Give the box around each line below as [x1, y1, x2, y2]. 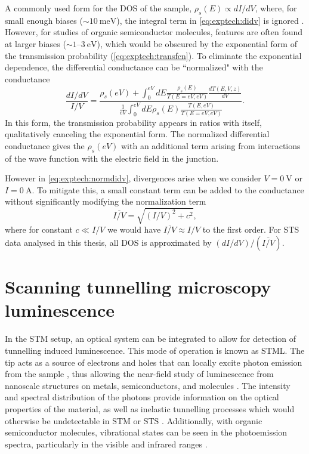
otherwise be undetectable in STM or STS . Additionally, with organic [5, 414, 262, 427]
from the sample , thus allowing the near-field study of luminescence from [5, 367, 274, 380]
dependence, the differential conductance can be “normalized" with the [5, 61, 263, 73]
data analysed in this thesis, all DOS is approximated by [5, 236, 212, 249]
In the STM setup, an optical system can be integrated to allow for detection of [5, 332, 296, 345]
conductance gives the [5, 139, 85, 152]
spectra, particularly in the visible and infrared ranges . [5, 437, 208, 450]
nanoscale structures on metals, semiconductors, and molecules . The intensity [5, 379, 291, 391]
